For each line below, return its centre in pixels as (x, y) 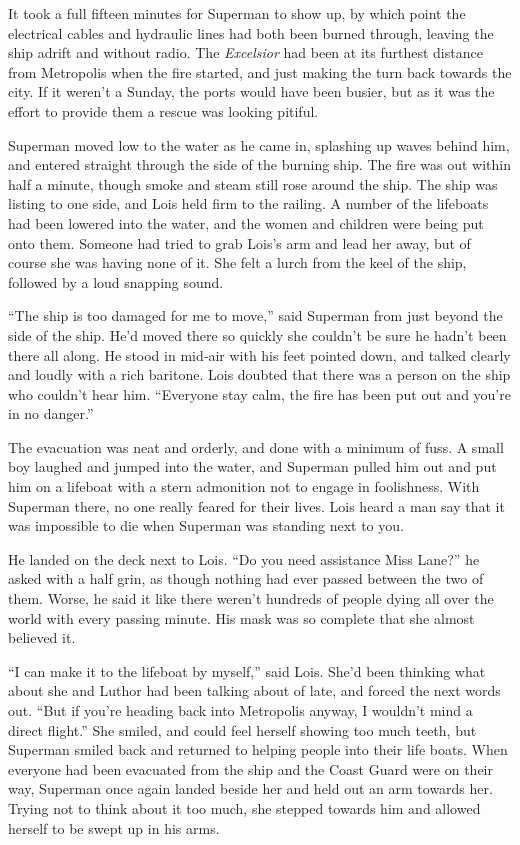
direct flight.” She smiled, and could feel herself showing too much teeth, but (242, 729)
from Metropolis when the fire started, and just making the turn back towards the (260, 71)
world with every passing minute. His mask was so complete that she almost (241, 617)
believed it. (42, 637)
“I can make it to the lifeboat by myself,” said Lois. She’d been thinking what (247, 670)
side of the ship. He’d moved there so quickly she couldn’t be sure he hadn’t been (257, 334)
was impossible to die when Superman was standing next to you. (206, 525)
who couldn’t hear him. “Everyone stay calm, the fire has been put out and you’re (259, 393)
